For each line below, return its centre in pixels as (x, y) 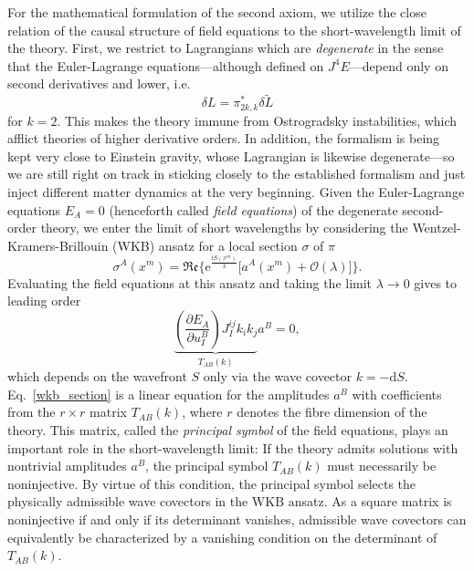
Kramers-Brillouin (58, 245)
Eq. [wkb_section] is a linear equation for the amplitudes (169, 394)
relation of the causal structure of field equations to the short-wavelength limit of (234, 30)
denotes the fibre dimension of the (332, 412)
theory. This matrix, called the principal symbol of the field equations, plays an (228, 429)
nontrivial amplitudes (67, 466)
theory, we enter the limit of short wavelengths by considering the (224, 228)
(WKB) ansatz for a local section (205, 245)
